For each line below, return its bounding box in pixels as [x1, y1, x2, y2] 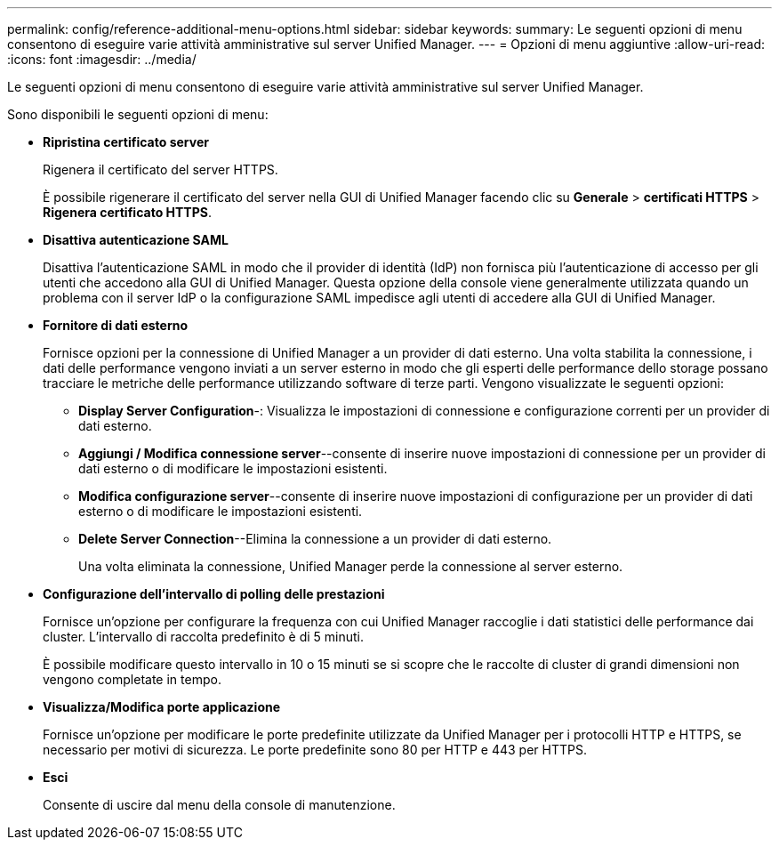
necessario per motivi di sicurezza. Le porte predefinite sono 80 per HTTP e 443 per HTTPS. [43, 742, 587, 757]
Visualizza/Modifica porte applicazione [43, 699, 281, 714]
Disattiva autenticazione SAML [43, 232, 229, 247]
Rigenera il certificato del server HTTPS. [43, 162, 278, 177]
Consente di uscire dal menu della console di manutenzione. [43, 797, 396, 812]
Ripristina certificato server [43, 134, 209, 149]
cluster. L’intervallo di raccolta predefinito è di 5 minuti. [43, 629, 365, 644]
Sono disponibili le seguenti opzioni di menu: [7, 107, 269, 122]
